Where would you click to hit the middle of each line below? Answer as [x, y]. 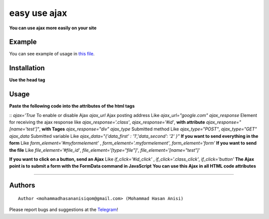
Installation [27, 68]
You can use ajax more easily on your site [53, 28]
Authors [22, 185]
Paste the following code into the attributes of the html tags [72, 106]
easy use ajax [38, 13]
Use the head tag [27, 80]
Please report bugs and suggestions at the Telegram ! [64, 210]
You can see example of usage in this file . [52, 54]
